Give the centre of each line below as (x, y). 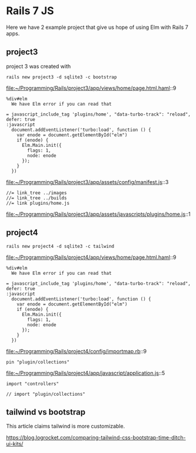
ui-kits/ (15, 444)
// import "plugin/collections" (46, 394)
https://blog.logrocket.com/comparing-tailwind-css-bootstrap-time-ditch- (96, 438)
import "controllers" (33, 384)
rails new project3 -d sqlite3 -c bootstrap (62, 77)
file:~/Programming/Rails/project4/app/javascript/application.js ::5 (86, 373)
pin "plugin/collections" (38, 362)
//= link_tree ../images (36, 193)
